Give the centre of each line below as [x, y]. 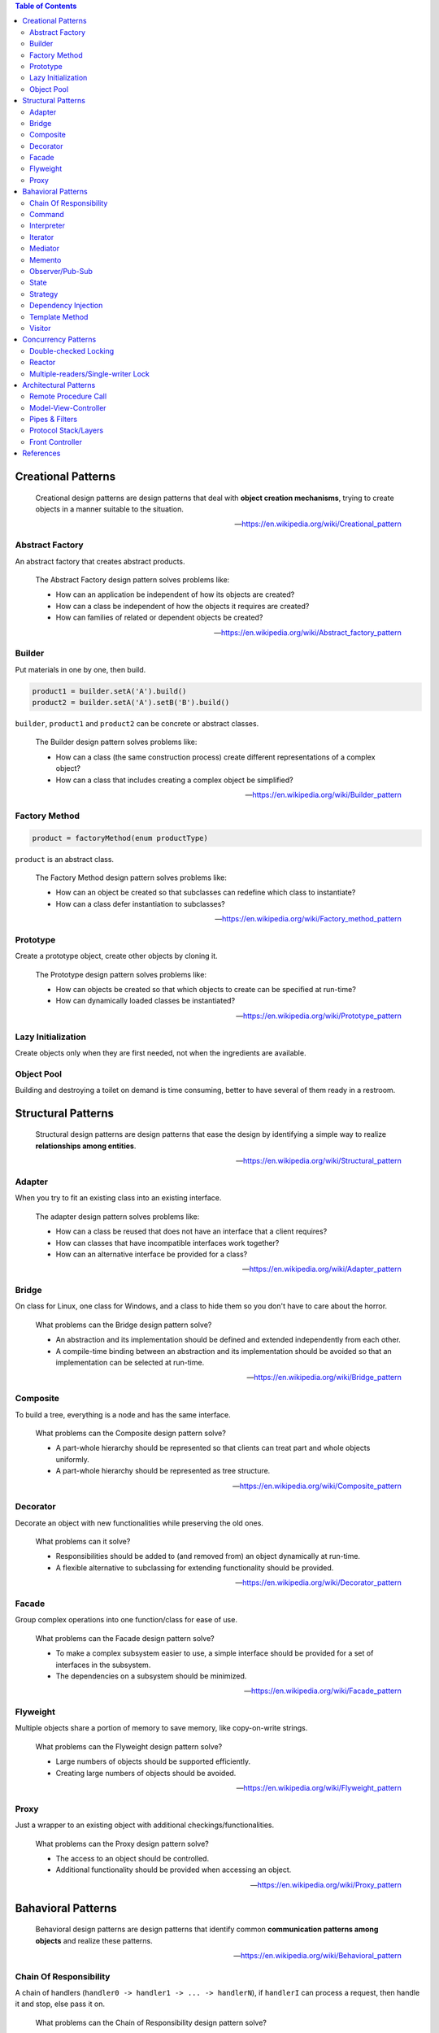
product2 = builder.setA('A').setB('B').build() [131, 703]
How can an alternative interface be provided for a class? [152, 1254]
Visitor [40, 328]
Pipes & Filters [53, 420]
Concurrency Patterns [59, 340]
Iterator [42, 237]
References [41, 453]
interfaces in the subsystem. [103, 1665]
